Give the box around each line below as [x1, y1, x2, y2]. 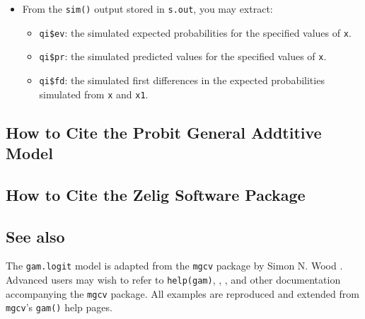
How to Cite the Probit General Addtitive [6, 121, 322, 143]
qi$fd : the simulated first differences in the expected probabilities [39, 72, 325, 87]
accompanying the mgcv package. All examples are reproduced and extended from [6, 286, 359, 301]
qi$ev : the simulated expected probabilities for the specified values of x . [39, 25, 352, 40]
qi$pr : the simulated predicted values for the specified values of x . [39, 49, 327, 64]
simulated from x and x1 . [39, 86, 149, 101]
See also [6, 225, 65, 247]
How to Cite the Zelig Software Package [6, 183, 306, 205]
